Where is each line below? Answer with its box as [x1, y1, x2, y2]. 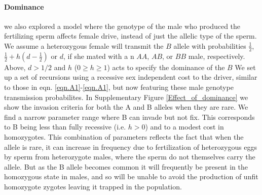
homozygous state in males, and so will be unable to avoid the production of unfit [4, 171, 258, 182]
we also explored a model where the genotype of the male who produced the [4, 20, 241, 31]
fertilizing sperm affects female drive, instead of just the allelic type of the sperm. [4, 30, 257, 41]
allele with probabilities [173, 40, 246, 51]
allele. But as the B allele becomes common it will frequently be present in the [4, 161, 248, 172]
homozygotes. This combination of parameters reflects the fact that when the [4, 131, 244, 142]
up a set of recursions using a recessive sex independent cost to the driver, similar [4, 72, 257, 82]
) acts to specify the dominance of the [107, 61, 225, 72]
